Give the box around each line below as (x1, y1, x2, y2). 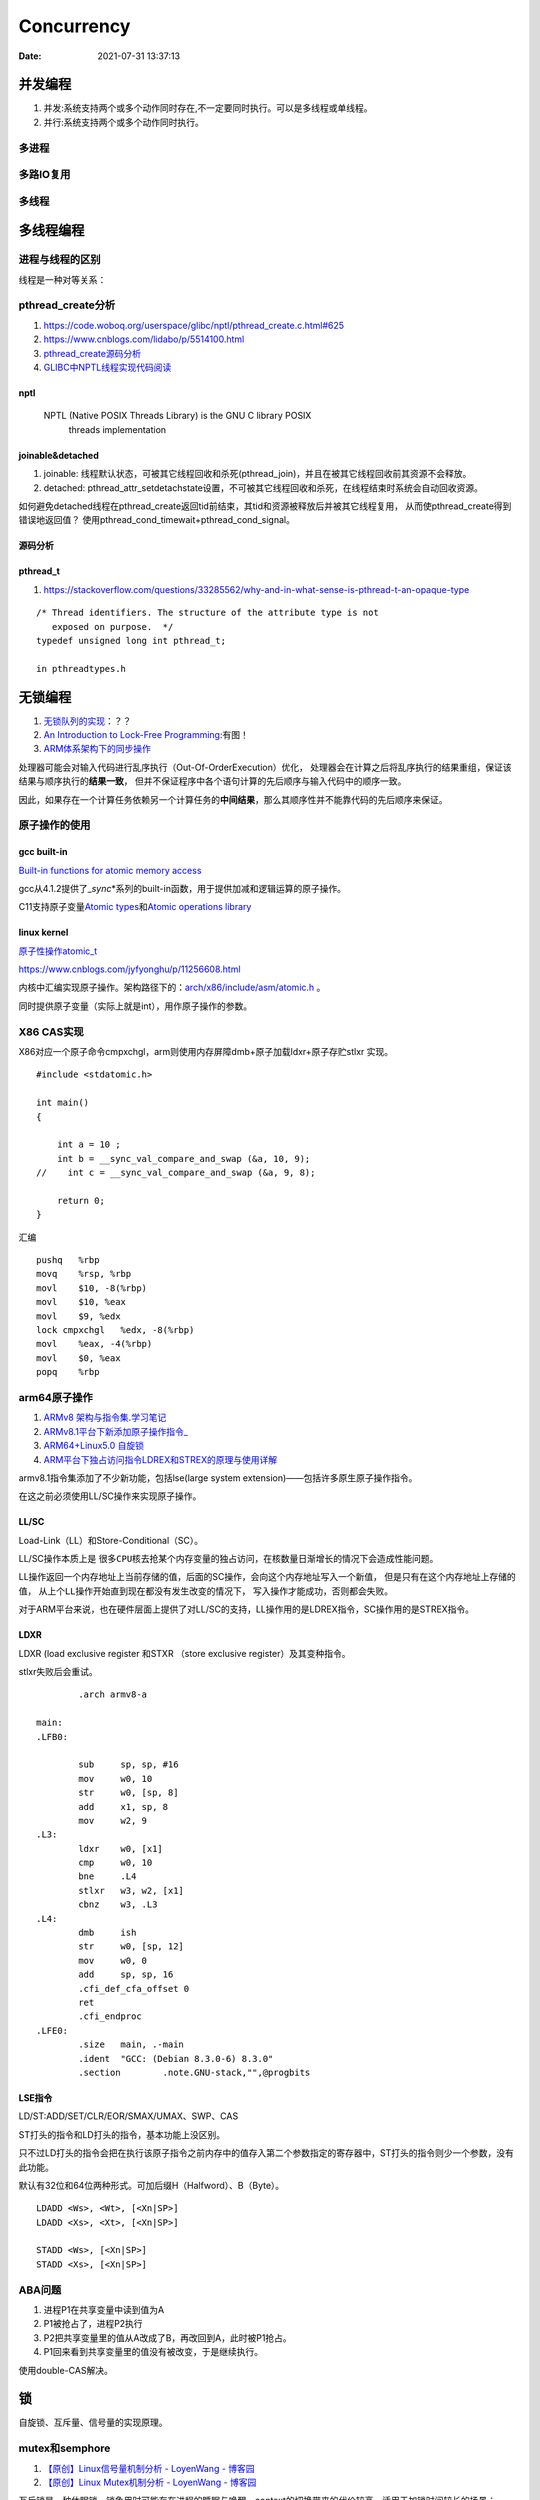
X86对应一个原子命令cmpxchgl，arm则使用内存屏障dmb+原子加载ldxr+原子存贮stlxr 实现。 (18, 1045, 394, 1057)
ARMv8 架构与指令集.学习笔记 (43, 1411, 167, 1424)
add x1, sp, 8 (78, 1801, 169, 1812)
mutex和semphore (18, 2441, 111, 2455)
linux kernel (18, 926, 69, 939)
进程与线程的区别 (18, 253, 101, 267)
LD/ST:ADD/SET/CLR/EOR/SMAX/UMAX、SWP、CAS (18, 2110, 239, 2122)
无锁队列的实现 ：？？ (43, 715, 132, 727)
